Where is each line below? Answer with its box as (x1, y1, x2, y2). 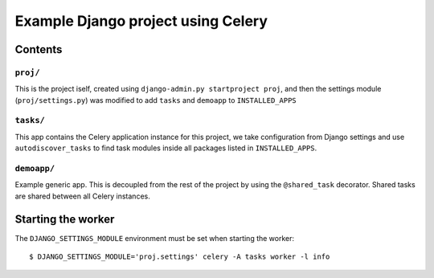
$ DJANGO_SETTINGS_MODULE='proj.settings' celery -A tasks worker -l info (29, 252, 330, 261)
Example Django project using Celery (14, 12, 268, 30)
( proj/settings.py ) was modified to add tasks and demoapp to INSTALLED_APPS (14, 95, 297, 104)
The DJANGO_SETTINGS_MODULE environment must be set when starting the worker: (14, 233, 295, 243)
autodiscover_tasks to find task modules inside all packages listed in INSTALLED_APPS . (14, 143, 317, 153)
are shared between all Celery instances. (14, 191, 150, 201)
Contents (14, 43, 63, 56)
